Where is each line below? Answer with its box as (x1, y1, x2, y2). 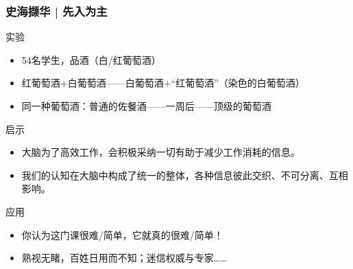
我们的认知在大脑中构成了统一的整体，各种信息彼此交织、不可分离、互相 (21, 167, 348, 182)
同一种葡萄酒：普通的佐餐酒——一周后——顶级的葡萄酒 (21, 99, 271, 113)
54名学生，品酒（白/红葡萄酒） (21, 52, 161, 67)
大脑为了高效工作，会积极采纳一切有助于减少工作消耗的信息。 (21, 145, 300, 159)
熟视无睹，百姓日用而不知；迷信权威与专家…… (21, 250, 227, 265)
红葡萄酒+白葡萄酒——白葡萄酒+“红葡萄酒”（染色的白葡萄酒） (21, 75, 305, 90)
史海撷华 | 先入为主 (5, 2, 108, 19)
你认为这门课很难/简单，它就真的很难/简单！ (21, 227, 223, 242)
